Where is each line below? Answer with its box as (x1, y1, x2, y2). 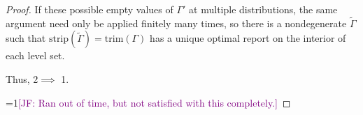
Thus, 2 (6, 72, 38, 86)
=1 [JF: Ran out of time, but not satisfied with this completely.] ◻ (6, 95, 291, 109)
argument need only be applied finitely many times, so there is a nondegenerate (6, 15, 347, 30)
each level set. (6, 48, 65, 63)
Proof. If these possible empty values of (6, 2, 173, 16)
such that (6, 31, 46, 45)
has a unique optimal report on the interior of (150, 31, 346, 45)
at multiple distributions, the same (189, 2, 338, 16)
